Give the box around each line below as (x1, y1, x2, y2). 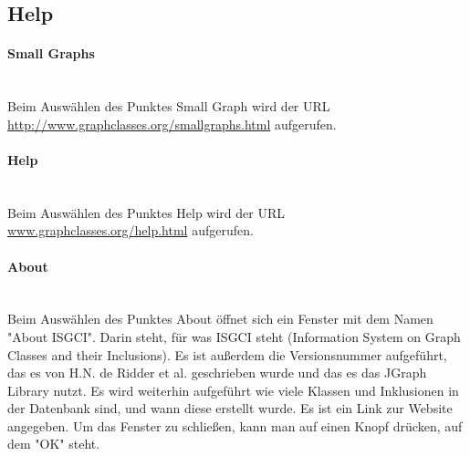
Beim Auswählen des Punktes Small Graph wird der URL (7, 97, 330, 116)
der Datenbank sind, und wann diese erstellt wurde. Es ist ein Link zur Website (7, 399, 453, 418)
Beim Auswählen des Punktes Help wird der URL (7, 202, 286, 222)
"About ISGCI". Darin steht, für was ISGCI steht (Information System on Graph (7, 326, 461, 346)
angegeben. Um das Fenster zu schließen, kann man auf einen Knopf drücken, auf (7, 416, 463, 435)
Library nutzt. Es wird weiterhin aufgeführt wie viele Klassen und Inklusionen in (7, 380, 459, 399)
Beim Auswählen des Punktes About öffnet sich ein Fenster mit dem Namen (7, 309, 433, 328)
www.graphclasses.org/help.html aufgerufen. (7, 221, 254, 240)
